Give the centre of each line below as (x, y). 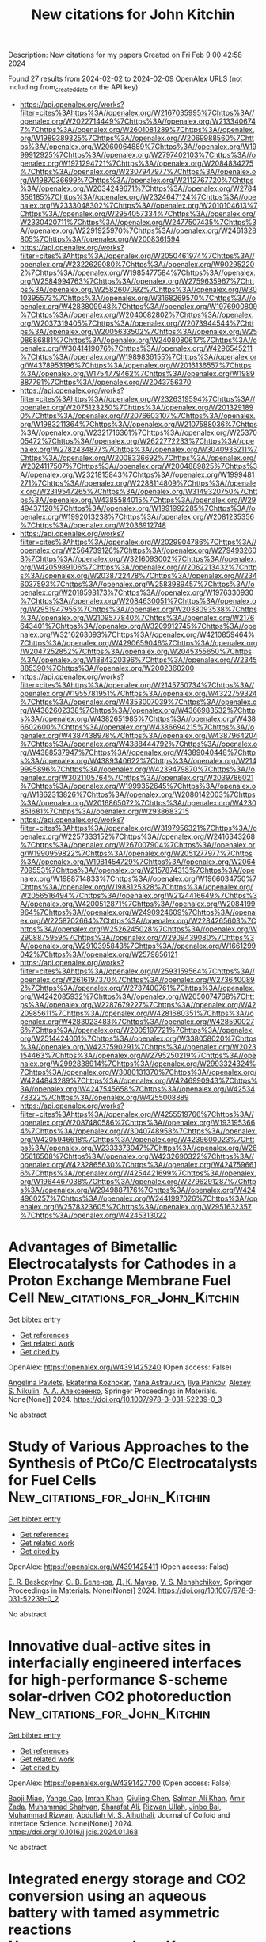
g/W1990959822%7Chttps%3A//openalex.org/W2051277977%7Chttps (136, 853)
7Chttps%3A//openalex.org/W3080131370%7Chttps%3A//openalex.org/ (138, 1072)
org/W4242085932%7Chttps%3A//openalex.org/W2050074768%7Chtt (137, 996)
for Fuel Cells (52, 1481)
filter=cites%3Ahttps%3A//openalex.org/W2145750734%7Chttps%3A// (137, 685)
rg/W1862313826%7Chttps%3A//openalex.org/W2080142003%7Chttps (137, 794)
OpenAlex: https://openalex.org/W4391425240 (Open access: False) (120, 1367)
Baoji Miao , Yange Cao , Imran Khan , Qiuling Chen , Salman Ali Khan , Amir (127, 1798)
